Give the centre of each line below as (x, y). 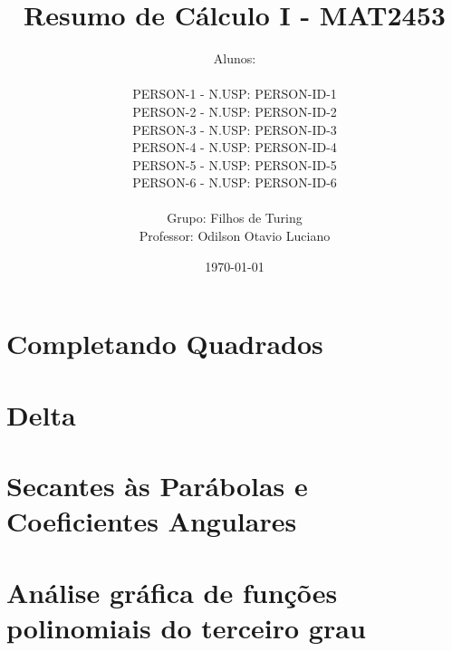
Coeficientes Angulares (152, 521)
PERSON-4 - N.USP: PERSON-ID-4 (235, 147)
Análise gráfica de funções (172, 592)
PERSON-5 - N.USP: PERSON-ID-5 (235, 164)
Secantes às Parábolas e (157, 485)
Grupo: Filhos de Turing (235, 218)
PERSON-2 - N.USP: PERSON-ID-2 (235, 111)
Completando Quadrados (165, 344)
